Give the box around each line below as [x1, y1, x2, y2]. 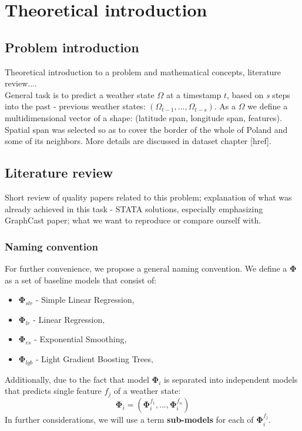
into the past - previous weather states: [5, 100, 146, 112]
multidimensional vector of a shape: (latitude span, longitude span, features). [5, 111, 282, 123]
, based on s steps [227, 88, 290, 101]
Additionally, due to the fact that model [5, 373, 149, 385]
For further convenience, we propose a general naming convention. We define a [5, 262, 287, 274]
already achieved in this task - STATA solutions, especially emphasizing [5, 202, 263, 215]
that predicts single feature [5, 385, 102, 397]
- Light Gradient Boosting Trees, [35, 352, 153, 365]
